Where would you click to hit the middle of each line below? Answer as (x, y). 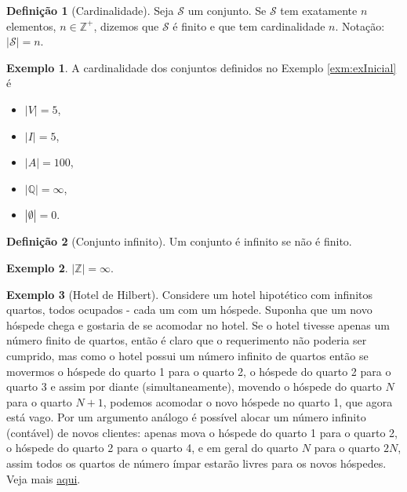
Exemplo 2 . (37, 267)
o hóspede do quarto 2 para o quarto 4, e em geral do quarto (153, 448)
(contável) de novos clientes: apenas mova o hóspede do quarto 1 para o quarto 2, (202, 432)
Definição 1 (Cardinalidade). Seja (90, 10)
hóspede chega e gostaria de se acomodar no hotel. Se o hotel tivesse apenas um (198, 324)
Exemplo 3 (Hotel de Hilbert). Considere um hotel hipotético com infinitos (190, 294)
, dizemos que (126, 26)
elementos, (31, 26)
